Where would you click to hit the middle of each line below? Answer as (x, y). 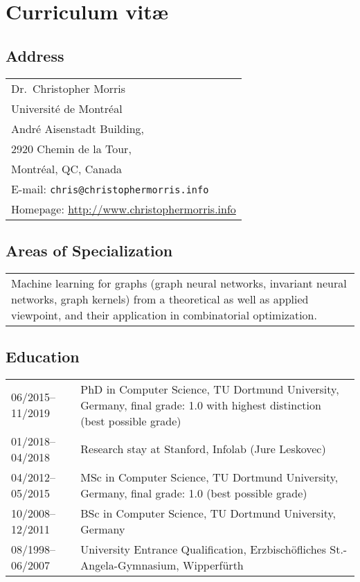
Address (35, 55)
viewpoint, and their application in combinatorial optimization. (164, 315)
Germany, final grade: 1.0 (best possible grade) (194, 493)
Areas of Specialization (89, 250)
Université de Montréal (67, 108)
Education (43, 356)
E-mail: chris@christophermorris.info (110, 188)
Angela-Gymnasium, (130, 565)
